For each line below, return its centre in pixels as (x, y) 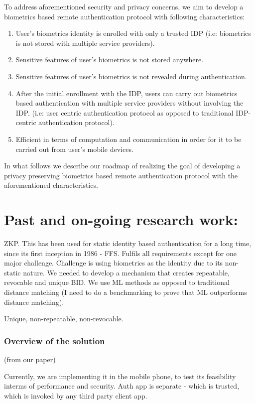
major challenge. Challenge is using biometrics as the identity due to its (114, 263)
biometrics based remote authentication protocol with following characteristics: (125, 16)
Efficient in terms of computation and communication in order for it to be (128, 139)
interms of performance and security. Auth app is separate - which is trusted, (122, 386)
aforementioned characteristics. (51, 185)
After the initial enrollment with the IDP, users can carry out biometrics (127, 93)
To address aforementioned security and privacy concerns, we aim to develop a (124, 6)
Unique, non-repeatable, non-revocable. (64, 319)
